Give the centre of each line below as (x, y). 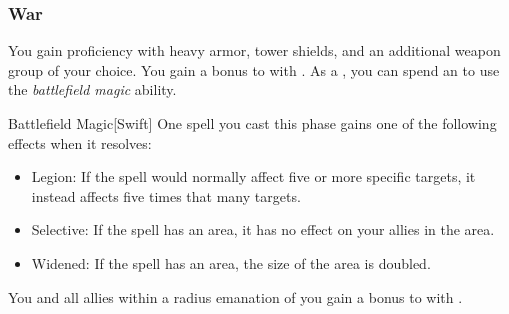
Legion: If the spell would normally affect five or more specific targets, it (253, 176)
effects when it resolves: (80, 142)
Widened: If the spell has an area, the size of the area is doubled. (231, 262)
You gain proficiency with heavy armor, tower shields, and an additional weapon (254, 50)
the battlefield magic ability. (92, 89)
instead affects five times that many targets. (166, 195)
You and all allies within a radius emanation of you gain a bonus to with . (235, 296)
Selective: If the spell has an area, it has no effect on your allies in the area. (263, 229)
